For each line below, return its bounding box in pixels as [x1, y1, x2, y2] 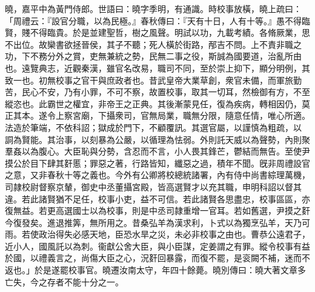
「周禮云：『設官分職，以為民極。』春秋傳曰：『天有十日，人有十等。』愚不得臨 [5, 14, 310, 27]
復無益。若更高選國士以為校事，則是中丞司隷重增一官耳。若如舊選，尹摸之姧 [5, 204, 310, 217]
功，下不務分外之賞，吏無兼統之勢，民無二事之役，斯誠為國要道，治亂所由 [5, 50, 302, 62]
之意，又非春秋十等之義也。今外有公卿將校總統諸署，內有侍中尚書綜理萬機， [5, 168, 310, 181]
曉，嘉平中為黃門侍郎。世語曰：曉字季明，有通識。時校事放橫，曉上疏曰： [5, 2, 302, 15]
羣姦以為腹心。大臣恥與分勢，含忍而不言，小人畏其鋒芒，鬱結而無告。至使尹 [5, 145, 310, 158]
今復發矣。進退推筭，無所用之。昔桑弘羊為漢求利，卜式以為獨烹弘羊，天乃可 [5, 216, 310, 228]
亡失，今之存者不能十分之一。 [5, 275, 124, 288]
